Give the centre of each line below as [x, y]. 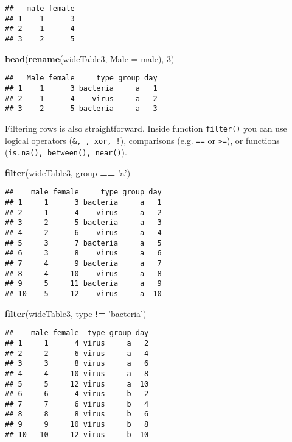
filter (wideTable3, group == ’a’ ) [68, 172]
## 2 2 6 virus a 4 [77, 353]
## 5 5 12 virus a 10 [77, 384]
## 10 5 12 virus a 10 [83, 294]
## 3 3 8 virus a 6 [77, 364]
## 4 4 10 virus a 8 [77, 373]
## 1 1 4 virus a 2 [77, 343]
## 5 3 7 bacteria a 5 [83, 243]
